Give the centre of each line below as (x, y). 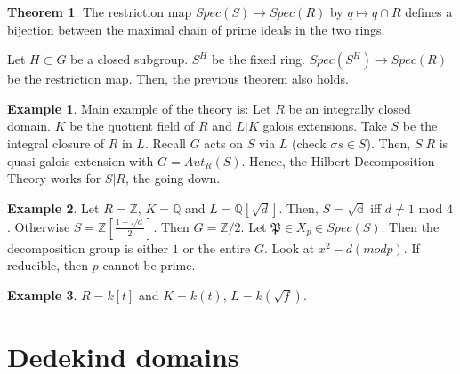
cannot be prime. (149, 265)
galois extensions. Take (325, 126)
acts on (223, 143)
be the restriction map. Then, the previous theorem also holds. (178, 79)
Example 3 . (42, 294)
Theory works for (54, 178)
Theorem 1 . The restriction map (100, 12)
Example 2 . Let (53, 207)
